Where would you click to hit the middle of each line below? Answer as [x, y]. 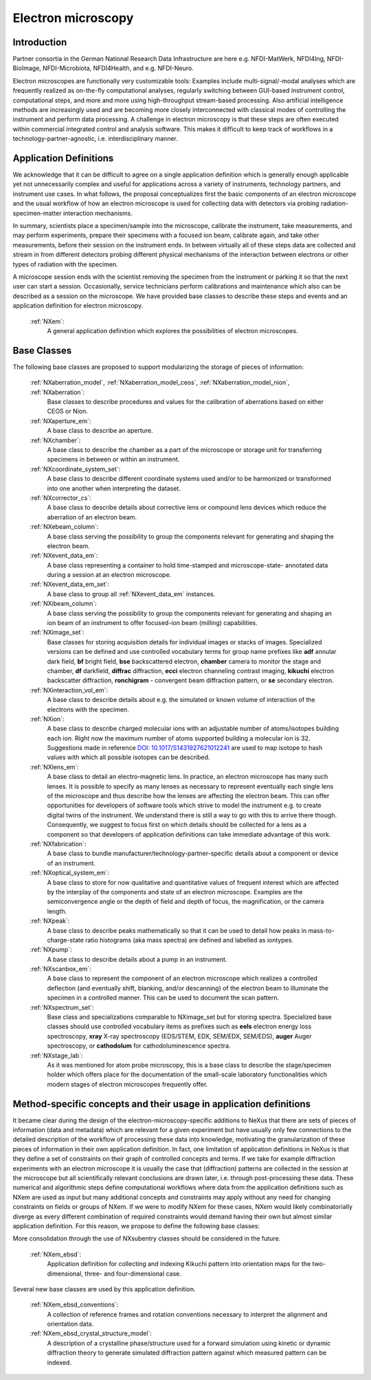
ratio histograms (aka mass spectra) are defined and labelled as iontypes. [189, 940]
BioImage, [27, 68]
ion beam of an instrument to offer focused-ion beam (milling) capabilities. [152, 623]
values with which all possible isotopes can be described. [128, 757]
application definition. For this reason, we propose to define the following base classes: [136, 1225]
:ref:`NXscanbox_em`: [61, 969]
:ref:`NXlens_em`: [54, 767]
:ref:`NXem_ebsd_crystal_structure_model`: [91, 1333]
